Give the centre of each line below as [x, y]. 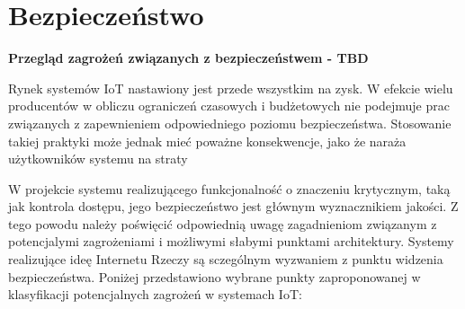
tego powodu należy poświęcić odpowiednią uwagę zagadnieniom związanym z [223, 223]
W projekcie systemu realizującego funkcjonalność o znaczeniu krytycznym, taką [229, 188]
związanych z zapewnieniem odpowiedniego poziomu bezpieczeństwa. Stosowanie [230, 123]
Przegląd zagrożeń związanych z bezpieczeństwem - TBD [188, 58]
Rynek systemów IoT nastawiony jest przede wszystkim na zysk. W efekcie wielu [231, 88]
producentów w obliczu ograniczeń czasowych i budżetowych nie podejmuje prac [229, 106]
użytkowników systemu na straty [98, 159]
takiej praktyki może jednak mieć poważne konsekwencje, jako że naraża [207, 141]
